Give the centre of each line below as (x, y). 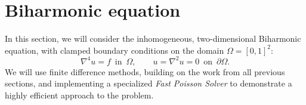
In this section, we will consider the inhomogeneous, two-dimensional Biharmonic (153, 38)
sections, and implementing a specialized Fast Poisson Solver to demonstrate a (149, 83)
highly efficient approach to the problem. (79, 95)
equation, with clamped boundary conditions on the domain (115, 50)
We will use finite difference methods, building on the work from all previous (145, 71)
